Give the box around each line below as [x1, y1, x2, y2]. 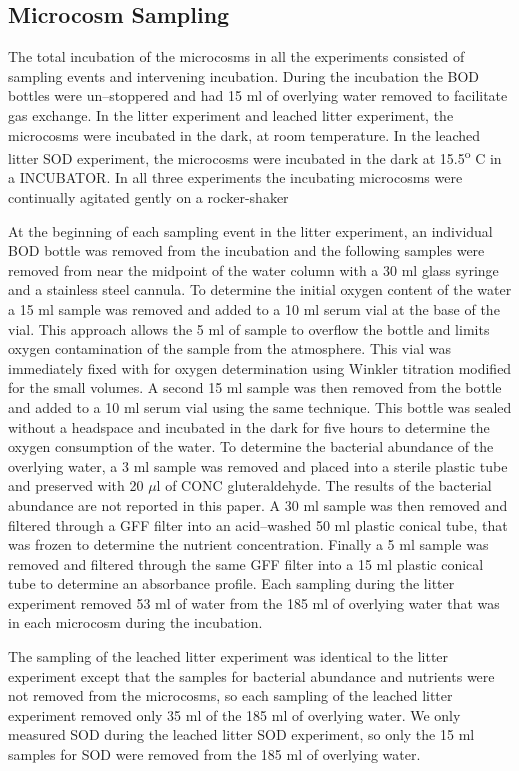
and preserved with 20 [8, 475, 144, 496]
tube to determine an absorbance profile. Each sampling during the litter [8, 573, 455, 594]
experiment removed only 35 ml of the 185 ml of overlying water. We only [8, 704, 461, 725]
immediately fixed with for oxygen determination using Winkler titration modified [8, 357, 512, 378]
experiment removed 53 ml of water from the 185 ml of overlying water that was [8, 592, 500, 613]
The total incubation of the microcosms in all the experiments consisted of [8, 46, 465, 67]
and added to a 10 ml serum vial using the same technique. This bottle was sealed [8, 396, 512, 417]
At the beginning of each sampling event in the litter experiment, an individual [8, 220, 493, 241]
